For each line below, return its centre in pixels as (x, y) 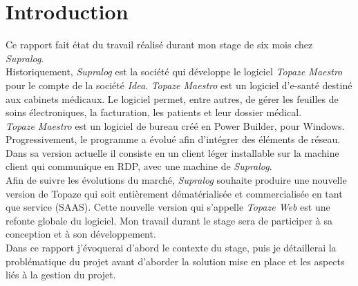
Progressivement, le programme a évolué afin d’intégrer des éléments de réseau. (173, 139)
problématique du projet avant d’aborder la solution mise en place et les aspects (175, 261)
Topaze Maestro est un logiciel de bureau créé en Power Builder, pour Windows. (175, 125)
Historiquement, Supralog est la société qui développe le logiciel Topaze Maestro (174, 71)
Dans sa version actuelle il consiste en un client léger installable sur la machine (172, 152)
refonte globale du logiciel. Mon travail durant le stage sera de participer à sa (169, 220)
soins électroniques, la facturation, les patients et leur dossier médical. (154, 112)
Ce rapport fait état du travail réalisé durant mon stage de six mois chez (159, 45)
